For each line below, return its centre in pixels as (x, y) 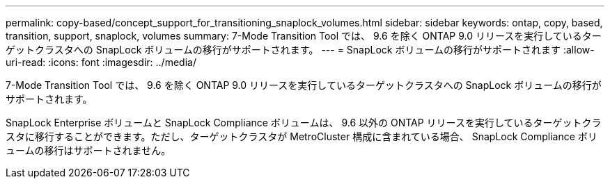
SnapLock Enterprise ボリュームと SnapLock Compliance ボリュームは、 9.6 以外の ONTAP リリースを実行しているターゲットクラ (304, 123)
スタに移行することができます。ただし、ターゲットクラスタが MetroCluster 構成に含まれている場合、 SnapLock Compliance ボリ (302, 136)
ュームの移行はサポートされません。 (88, 150)
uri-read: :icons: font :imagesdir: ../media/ (101, 62)
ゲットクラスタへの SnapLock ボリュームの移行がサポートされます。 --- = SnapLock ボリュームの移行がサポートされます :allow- (300, 50)
